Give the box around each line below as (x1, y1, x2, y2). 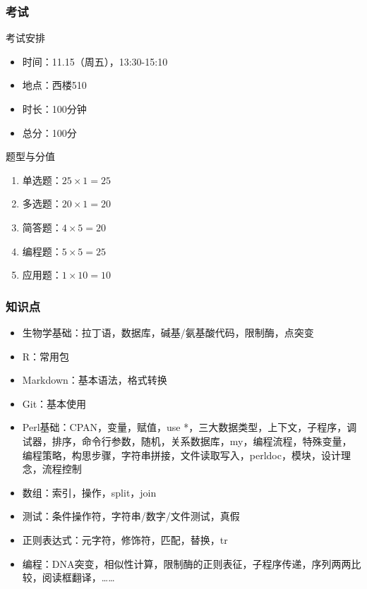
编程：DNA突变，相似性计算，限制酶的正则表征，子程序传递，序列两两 (22, 556, 351, 571)
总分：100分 (22, 125, 77, 140)
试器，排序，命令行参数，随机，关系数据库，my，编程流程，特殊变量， (22, 433, 352, 448)
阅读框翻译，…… (42, 570, 115, 585)
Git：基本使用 (22, 396, 87, 411)
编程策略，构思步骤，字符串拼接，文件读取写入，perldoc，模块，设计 (22, 447, 341, 462)
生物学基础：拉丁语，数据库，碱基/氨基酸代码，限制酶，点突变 (22, 324, 314, 339)
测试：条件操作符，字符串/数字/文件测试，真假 (22, 509, 240, 523)
